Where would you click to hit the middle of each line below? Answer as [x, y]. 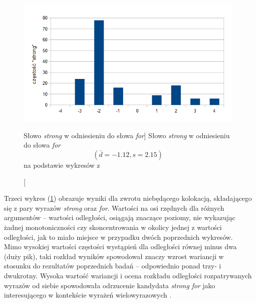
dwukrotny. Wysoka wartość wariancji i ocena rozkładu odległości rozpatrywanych [128, 275]
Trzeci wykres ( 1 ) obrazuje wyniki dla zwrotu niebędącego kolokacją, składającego [128, 198]
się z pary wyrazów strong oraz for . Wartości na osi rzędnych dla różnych [114, 208]
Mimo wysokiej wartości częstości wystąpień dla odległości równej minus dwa [120, 246]
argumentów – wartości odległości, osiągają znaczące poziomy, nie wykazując [120, 217]
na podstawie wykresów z [62, 165]
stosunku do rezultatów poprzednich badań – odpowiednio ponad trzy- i [112, 266]
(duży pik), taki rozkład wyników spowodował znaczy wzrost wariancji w [114, 256]
